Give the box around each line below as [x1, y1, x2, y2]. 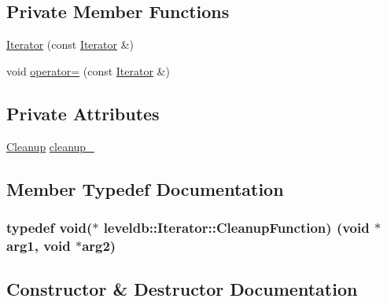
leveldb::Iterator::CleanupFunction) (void [103, 217, 370, 237]
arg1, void [6, 235, 71, 255]
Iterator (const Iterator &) [6, 36, 135, 53]
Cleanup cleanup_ [6, 138, 94, 154]
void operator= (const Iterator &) [6, 62, 170, 79]
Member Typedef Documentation [6, 176, 284, 201]
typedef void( [6, 217, 93, 237]
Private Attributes [6, 101, 160, 125]
